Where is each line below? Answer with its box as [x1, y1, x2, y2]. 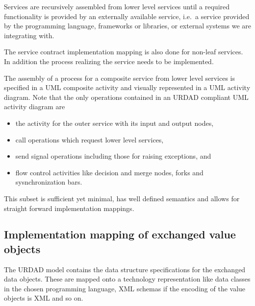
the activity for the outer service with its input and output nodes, [15, 118, 214, 128]
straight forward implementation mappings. [4, 203, 134, 213]
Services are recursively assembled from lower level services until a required [4, 1, 230, 11]
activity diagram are [4, 101, 65, 112]
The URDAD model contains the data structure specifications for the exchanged [4, 264, 246, 274]
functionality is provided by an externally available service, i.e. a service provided [4, 11, 250, 21]
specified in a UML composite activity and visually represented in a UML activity [4, 82, 251, 93]
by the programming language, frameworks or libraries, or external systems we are [4, 21, 251, 31]
